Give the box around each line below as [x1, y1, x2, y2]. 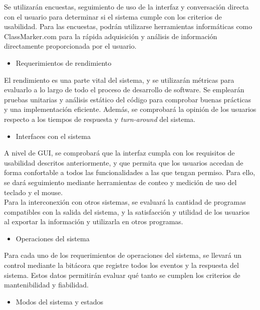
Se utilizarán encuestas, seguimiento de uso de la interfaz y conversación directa [4, 2, 249, 12]
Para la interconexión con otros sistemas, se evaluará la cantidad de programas [4, 197, 246, 207]
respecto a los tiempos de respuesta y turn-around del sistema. [4, 113, 195, 124]
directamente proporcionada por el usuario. [4, 41, 137, 51]
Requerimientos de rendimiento [16, 57, 112, 68]
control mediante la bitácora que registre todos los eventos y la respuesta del [4, 260, 239, 270]
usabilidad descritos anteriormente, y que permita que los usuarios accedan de [4, 157, 243, 168]
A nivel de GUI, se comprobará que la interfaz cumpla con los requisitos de [4, 147, 235, 158]
